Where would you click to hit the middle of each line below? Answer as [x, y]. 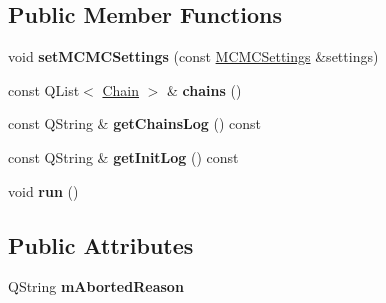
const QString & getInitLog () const [123, 156]
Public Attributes [101, 244]
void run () [43, 190]
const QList [44, 89]
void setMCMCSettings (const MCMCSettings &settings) [193, 56]
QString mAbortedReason [96, 286]
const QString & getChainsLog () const [134, 123]
